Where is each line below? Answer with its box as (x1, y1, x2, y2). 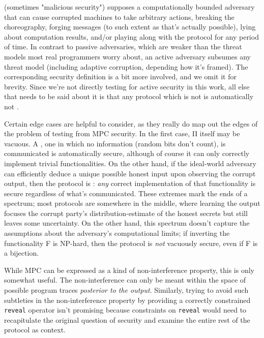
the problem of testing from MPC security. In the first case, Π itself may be (4, 128, 240, 139)
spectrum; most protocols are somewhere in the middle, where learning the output (4, 198, 260, 208)
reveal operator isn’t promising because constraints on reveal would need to (4, 304, 247, 315)
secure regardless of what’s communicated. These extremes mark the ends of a (4, 188, 248, 198)
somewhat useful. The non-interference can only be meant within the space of (4, 274, 246, 285)
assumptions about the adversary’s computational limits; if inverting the (4, 228, 230, 238)
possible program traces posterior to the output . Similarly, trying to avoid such (4, 285, 249, 295)
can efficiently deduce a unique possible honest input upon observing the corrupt (4, 168, 256, 178)
